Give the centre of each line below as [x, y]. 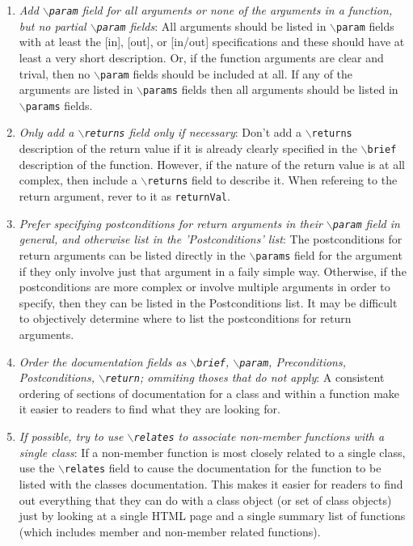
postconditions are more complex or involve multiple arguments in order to [204, 287]
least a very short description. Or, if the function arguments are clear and [201, 57]
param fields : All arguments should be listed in [211, 25]
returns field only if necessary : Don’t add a [193, 132]
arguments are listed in [76, 89]
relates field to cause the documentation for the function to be [223, 468]
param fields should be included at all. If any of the [226, 73]
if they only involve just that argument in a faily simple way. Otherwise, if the [213, 271]
